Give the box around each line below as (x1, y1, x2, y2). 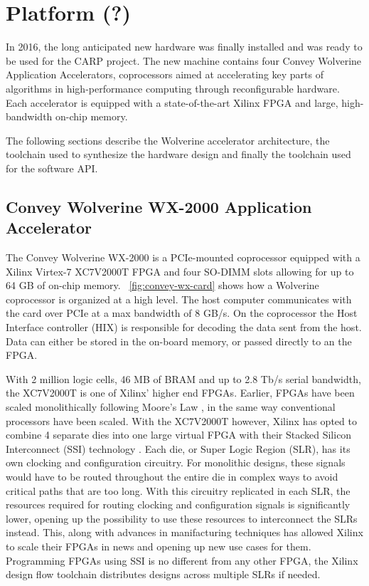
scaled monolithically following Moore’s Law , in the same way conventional (6, 399, 336, 414)
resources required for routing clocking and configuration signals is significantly (6, 497, 351, 512)
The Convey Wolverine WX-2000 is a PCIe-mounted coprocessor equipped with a (6, 250, 360, 265)
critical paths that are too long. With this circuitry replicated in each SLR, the (6, 483, 351, 498)
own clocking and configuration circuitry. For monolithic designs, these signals (6, 455, 346, 470)
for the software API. (6, 160, 98, 175)
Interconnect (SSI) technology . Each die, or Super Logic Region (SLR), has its (6, 441, 351, 456)
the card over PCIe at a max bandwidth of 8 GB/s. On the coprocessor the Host (6, 305, 358, 320)
